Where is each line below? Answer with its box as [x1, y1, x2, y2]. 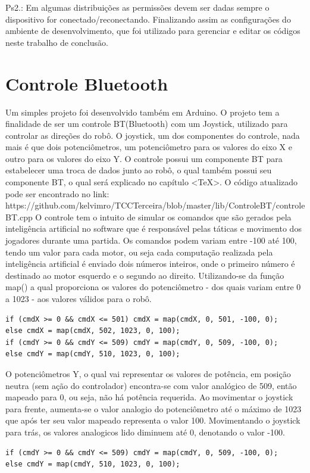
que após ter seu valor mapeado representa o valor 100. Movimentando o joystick [5, 414, 300, 427]
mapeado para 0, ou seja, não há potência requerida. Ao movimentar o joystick [5, 391, 293, 403]
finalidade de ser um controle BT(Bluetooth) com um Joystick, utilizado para [5, 117, 288, 130]
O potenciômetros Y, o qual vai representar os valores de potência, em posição [5, 367, 291, 379]
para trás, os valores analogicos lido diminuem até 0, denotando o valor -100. [5, 425, 285, 438]
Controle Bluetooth [5, 71, 168, 95]
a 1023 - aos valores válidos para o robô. [5, 292, 152, 304]
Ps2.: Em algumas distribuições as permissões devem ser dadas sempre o [5, 1, 270, 13]
